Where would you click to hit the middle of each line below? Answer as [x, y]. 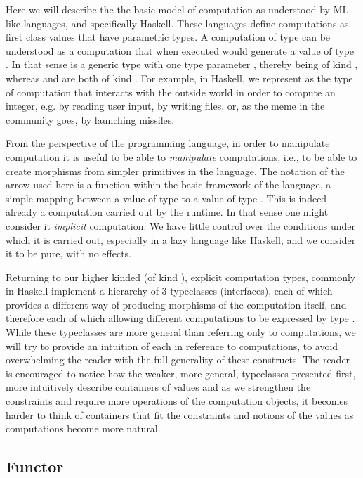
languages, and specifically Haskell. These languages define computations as [186, 23]
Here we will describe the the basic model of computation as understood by [168, 9]
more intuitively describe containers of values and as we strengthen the [158, 387]
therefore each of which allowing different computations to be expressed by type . [180, 318]
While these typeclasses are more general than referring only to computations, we [181, 332]
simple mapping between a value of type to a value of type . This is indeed [166, 198]
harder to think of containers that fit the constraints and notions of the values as [180, 414]
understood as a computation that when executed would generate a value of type [180, 50]
